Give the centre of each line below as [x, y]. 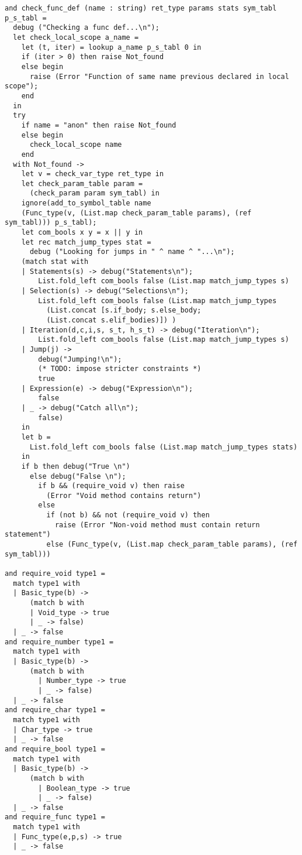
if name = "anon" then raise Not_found [99, 125]
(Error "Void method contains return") [124, 495]
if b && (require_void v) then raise [111, 486]
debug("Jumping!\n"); [80, 359]
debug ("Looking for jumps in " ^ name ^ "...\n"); [132, 252]
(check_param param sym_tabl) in [94, 193]
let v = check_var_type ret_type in [93, 174]
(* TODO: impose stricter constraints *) [120, 369]
